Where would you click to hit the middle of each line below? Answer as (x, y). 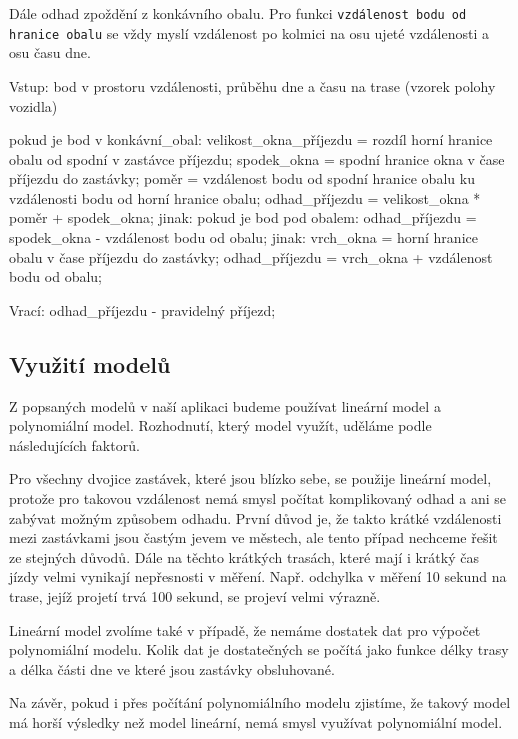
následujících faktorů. (74, 444)
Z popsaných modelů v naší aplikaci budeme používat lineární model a (225, 405)
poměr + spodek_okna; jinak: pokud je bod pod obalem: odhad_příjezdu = (243, 217)
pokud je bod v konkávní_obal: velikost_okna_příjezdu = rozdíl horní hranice (251, 139)
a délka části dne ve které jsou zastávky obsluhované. (172, 668)
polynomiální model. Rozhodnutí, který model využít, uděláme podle (220, 425)
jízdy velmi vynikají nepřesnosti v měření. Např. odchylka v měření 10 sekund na (258, 576)
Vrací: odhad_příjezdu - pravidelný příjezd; (142, 309)
